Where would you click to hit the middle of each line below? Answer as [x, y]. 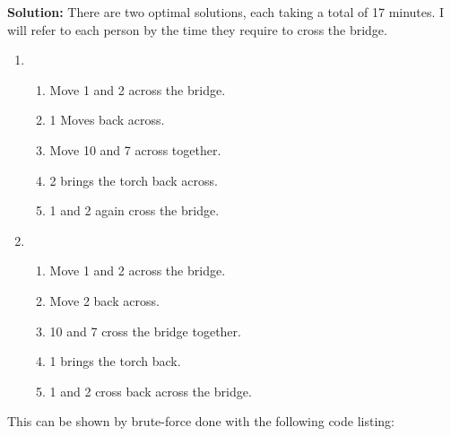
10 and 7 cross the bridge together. [145, 331]
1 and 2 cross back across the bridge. [151, 391]
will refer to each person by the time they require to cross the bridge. [197, 29]
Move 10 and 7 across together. [135, 149]
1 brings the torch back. [115, 361]
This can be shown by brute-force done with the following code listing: [201, 421]
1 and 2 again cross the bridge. [134, 210]
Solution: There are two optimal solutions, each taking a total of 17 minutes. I [226, 12]
